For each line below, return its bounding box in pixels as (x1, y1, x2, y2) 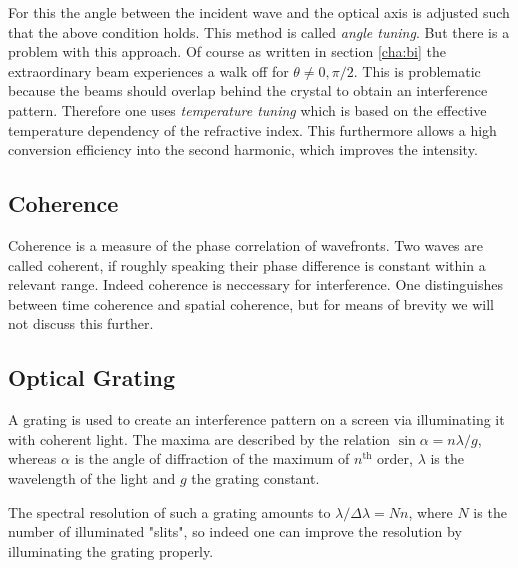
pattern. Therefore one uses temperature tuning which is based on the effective (8, 99, 487, 120)
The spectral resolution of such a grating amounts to (8, 501, 331, 522)
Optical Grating (8, 362, 176, 393)
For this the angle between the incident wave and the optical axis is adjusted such (8, 2, 510, 22)
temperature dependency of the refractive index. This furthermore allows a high (8, 119, 497, 140)
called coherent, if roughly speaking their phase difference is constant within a (8, 254, 486, 275)
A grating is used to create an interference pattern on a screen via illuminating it (8, 409, 505, 430)
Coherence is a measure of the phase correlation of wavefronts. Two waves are (8, 234, 483, 255)
